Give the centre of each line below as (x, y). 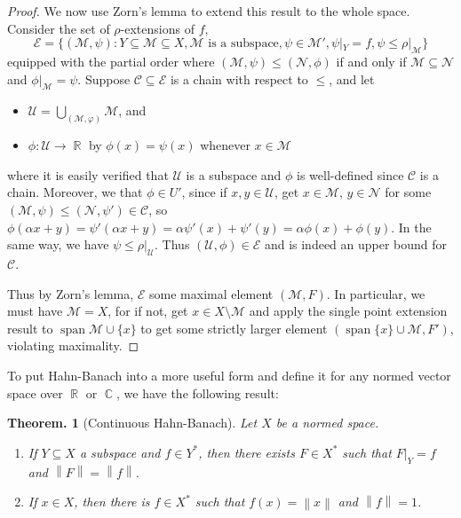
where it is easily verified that (88, 174)
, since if (204, 192)
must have (35, 311)
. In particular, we (376, 293)
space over (35, 392)
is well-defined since (350, 174)
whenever (225, 145)
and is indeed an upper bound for (356, 244)
